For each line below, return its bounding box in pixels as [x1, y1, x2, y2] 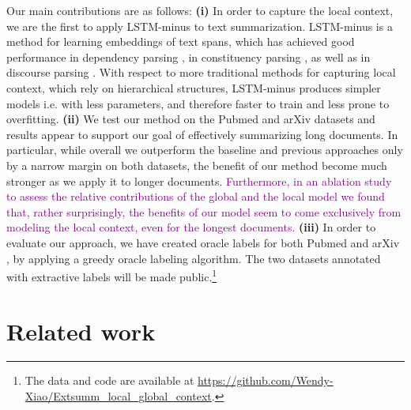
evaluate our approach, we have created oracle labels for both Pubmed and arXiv [6, 234, 400, 250]
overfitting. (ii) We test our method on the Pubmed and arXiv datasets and [6, 111, 375, 127]
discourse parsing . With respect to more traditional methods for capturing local [6, 64, 396, 81]
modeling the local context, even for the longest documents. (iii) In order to [6, 219, 376, 235]
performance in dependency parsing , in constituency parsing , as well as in [6, 48, 371, 65]
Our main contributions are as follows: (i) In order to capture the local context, [6, 2, 394, 18]
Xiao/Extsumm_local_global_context [25, 388, 212, 404]
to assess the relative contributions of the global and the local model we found [6, 188, 385, 205]
